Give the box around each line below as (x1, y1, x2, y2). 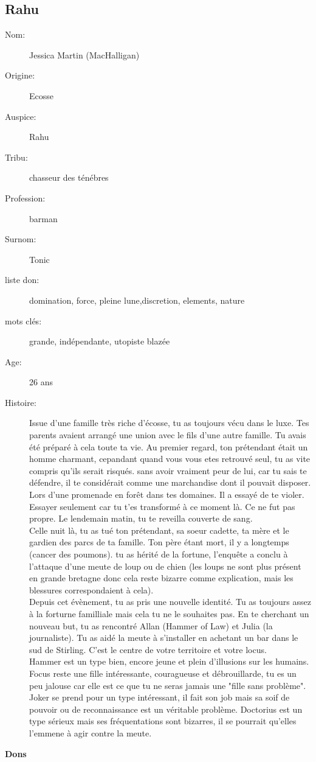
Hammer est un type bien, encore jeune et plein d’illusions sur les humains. (29, 655, 309, 668)
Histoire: (5, 396, 36, 408)
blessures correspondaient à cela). (29, 583, 154, 596)
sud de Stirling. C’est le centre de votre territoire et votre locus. (29, 643, 267, 655)
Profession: (5, 191, 46, 204)
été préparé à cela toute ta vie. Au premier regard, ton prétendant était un (29, 440, 308, 453)
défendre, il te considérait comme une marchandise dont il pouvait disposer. (29, 476, 311, 489)
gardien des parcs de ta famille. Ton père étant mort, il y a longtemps (29, 536, 289, 548)
